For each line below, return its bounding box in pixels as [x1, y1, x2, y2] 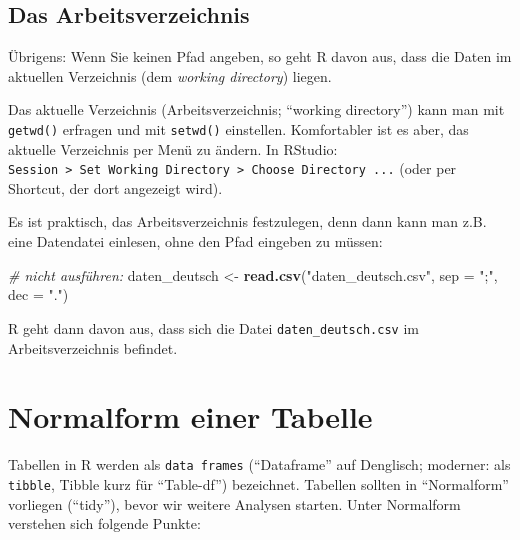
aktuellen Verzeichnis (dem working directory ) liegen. [8, 65, 332, 86]
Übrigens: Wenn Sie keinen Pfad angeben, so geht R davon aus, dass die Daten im [8, 46, 512, 67]
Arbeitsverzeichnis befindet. [8, 337, 178, 358]
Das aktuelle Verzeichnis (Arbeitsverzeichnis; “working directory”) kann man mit [8, 99, 505, 120]
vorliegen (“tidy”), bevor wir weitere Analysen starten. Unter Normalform [8, 493, 461, 514]
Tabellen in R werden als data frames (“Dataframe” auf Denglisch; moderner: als [8, 454, 511, 475]
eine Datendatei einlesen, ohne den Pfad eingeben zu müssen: [8, 231, 383, 252]
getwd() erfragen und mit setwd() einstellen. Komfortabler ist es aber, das [8, 118, 469, 139]
